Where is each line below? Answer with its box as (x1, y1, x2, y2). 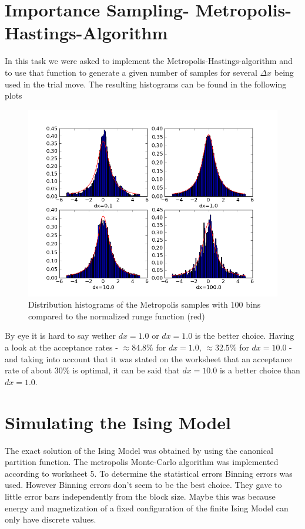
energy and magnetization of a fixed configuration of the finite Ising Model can (5, 501, 289, 514)
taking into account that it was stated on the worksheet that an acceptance (21, 352, 292, 365)
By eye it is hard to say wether (5, 329, 116, 342)
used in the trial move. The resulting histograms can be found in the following (5, 78, 287, 90)
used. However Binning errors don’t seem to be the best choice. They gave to (5, 479, 282, 491)
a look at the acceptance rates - (5, 341, 118, 353)
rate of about (5, 364, 52, 376)
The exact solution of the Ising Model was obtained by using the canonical (5, 444, 273, 456)
